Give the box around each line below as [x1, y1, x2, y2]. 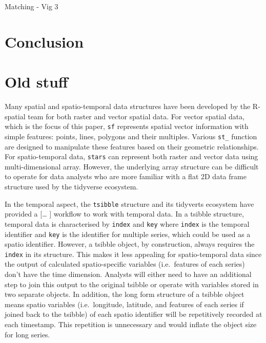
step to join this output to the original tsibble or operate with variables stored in [5, 278, 259, 289]
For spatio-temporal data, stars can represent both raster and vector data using [5, 151, 258, 162]
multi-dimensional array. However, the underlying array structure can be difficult [5, 161, 259, 171]
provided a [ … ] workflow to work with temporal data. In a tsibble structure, [5, 208, 244, 219]
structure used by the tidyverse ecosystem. [5, 181, 138, 192]
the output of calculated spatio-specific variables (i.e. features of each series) [5, 259, 245, 269]
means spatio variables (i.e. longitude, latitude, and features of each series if [5, 298, 244, 309]
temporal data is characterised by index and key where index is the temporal [5, 218, 250, 229]
